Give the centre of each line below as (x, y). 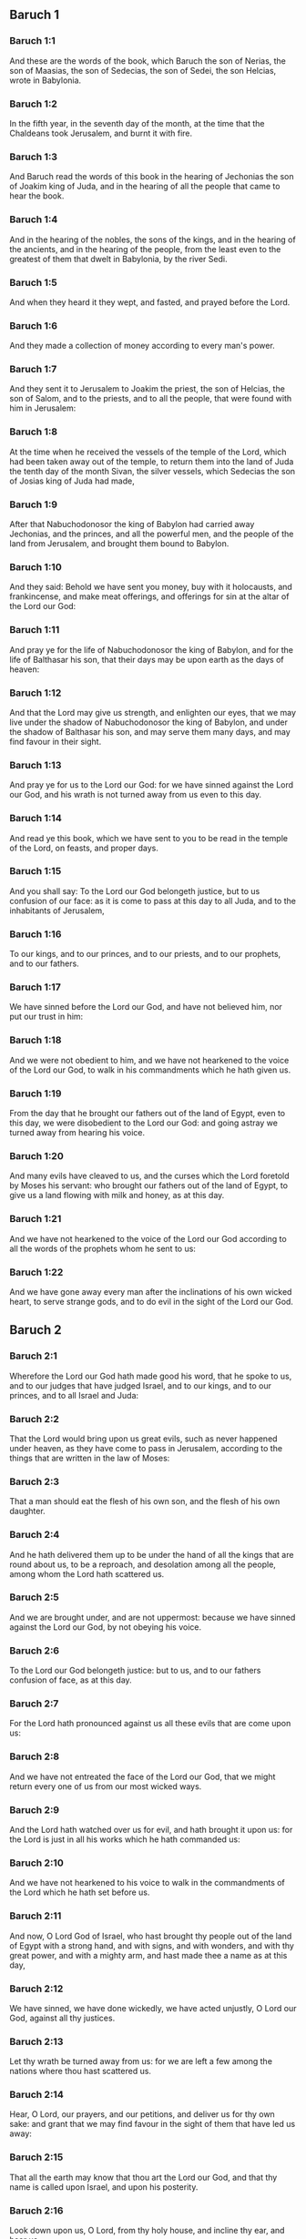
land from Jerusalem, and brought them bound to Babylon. (119, 544)
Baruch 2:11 (36, 1916)
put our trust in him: (46, 1017)
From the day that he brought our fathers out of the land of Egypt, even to (147, 1114)
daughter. (27, 1511)
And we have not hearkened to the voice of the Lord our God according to (148, 1238)
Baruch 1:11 (35, 630)
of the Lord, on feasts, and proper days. (84, 848)
